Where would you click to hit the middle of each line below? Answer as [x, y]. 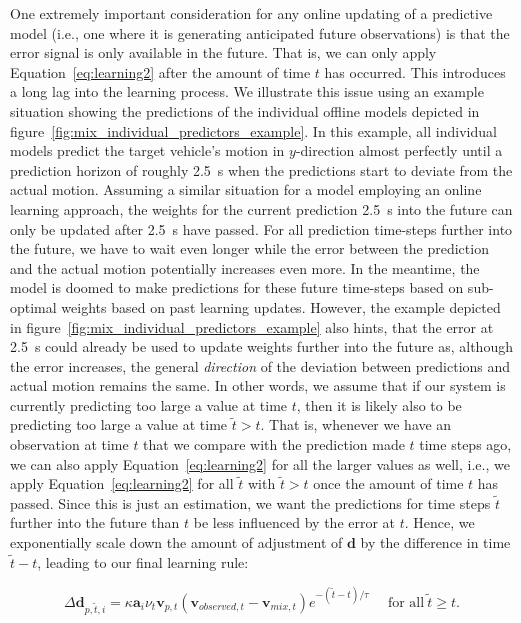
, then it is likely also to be [379, 404]
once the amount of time [388, 483]
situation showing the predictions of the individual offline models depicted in [245, 110]
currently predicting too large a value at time [149, 404]
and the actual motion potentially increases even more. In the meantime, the [245, 267]
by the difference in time [435, 542]
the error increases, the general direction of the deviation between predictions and [260, 365]
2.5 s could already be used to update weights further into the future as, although [261, 346]
